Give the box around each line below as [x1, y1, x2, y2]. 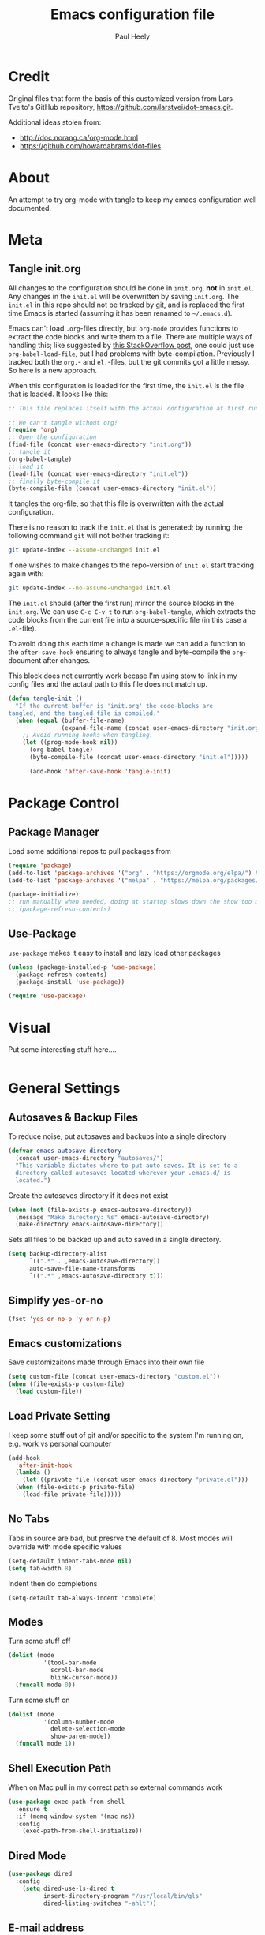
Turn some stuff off [8, 1636, 71, 1646]
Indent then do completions [8, 1578, 98, 1588]
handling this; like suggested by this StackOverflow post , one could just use [8, 340, 255, 350]
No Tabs [8, 1513, 50, 1526]
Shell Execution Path [8, 1761, 112, 1775]
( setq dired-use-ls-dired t [22, 1884, 114, 1892]
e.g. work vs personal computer [8, 1439, 112, 1448]
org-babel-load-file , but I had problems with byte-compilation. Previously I [8, 349, 255, 358]
